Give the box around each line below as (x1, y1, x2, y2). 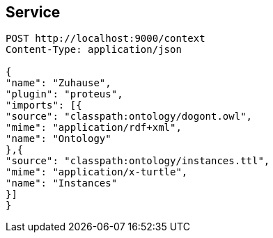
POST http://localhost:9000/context (6, 33, 205, 45)
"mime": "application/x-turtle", (6, 166, 188, 178)
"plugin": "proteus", (6, 88, 123, 100)
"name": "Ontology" (6, 133, 111, 145)
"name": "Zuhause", (6, 77, 111, 89)
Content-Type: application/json (6, 44, 182, 56)
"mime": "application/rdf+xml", (6, 122, 182, 134)
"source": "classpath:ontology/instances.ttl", (6, 155, 270, 167)
